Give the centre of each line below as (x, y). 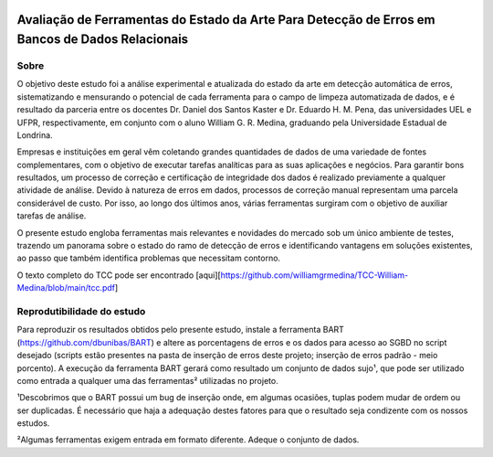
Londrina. (35, 135)
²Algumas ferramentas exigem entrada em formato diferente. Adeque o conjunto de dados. (188, 440)
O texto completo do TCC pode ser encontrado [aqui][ (119, 275)
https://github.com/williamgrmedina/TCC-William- (315, 275)
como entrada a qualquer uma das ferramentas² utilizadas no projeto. (147, 380)
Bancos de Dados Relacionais (103, 40)
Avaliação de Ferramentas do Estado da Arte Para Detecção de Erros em (226, 20)
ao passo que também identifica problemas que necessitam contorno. (149, 258)
